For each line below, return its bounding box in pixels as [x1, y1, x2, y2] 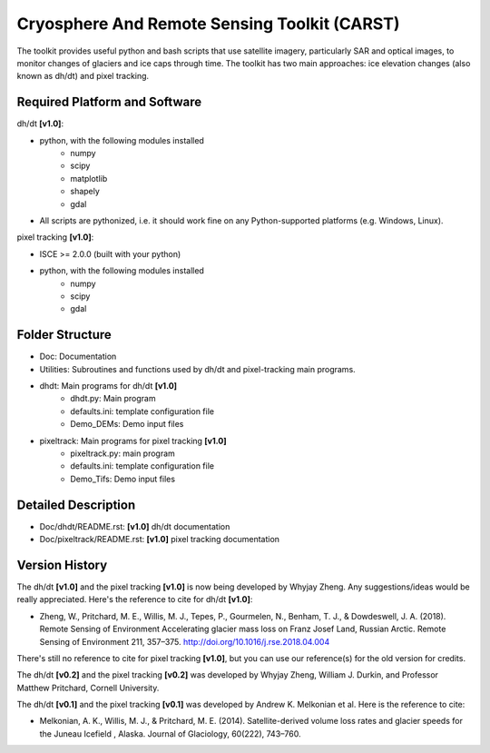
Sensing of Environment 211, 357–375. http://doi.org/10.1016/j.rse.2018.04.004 [39, 636, 330, 647]
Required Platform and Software [16, 94, 202, 110]
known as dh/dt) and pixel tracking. [16, 71, 150, 82]
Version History [16, 557, 108, 572]
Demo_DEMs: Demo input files [70, 419, 184, 430]
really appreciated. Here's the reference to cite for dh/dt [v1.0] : [16, 594, 253, 605]
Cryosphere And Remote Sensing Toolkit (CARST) [16, 14, 400, 34]
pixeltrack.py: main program [70, 448, 176, 459]
